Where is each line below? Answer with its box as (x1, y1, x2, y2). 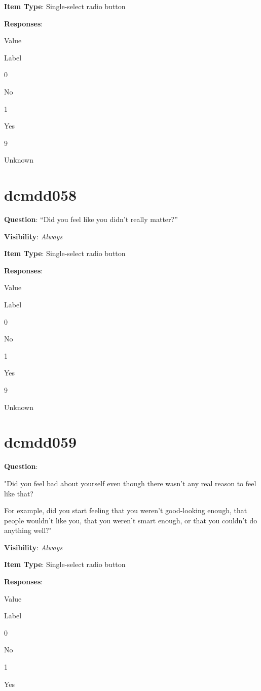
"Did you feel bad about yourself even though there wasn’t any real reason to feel (4, 478, 256, 488)
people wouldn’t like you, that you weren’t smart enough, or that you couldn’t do (4, 515, 257, 525)
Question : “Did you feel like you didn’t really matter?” (4, 214, 178, 225)
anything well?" (4, 525, 52, 536)
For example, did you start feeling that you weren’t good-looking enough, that (4, 505, 247, 516)
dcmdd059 (4, 431, 77, 452)
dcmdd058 (4, 184, 77, 205)
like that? (4, 488, 33, 498)
